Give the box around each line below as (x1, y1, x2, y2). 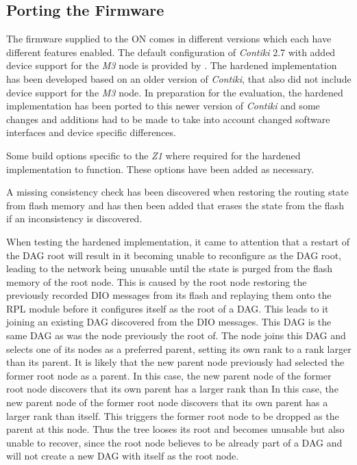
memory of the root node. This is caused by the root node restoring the (6, 274, 307, 289)
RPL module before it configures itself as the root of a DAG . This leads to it (6, 301, 329, 315)
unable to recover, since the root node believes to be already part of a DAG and (6, 435, 343, 449)
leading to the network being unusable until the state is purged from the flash (6, 261, 333, 276)
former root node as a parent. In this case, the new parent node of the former (6, 368, 332, 382)
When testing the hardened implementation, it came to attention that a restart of (6, 234, 350, 248)
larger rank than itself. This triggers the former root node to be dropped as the (6, 408, 339, 423)
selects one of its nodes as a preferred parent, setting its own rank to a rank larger (6, 341, 352, 356)
